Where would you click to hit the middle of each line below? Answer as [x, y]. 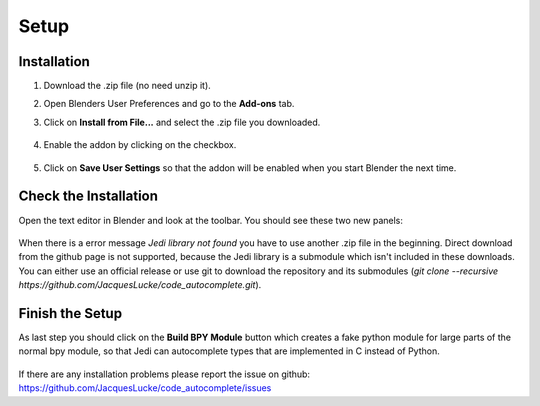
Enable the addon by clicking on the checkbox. [140, 145]
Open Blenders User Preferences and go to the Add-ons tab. [169, 104]
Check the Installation [88, 196]
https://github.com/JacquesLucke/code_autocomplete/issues [145, 388]
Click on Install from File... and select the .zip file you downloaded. [182, 122]
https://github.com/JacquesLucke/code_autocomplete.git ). [140, 285]
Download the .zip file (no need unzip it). [127, 86]
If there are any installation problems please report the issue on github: [164, 374]
